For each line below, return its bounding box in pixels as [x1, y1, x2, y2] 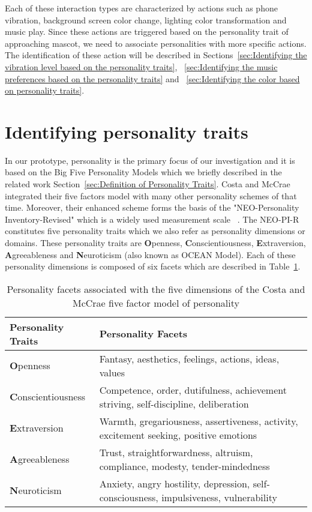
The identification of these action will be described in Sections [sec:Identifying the [5, 49, 307, 61]
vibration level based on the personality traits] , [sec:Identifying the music [5, 60, 278, 73]
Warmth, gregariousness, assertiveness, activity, [99, 414, 298, 428]
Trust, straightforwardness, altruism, [99, 445, 253, 459]
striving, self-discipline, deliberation [99, 396, 249, 411]
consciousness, [99, 490, 158, 504]
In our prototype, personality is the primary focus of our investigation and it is [5, 154, 295, 166]
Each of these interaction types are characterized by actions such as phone [5, 2, 278, 14]
